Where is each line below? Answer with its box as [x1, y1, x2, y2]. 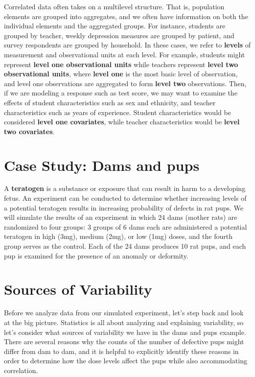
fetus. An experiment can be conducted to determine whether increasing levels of [4, 193, 247, 203]
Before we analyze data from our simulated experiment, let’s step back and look [4, 307, 244, 318]
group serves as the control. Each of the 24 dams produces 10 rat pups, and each [4, 241, 246, 251]
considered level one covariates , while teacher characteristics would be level [4, 117, 240, 127]
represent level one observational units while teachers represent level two [4, 59, 238, 69]
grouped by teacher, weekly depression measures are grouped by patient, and [4, 30, 234, 40]
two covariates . [4, 126, 55, 136]
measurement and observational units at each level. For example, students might [4, 49, 245, 59]
